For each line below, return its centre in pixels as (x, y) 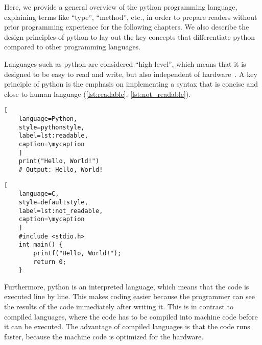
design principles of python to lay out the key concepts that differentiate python (130, 36)
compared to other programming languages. (73, 47)
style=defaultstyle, (53, 202)
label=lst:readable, (53, 136)
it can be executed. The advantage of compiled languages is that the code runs (127, 326)
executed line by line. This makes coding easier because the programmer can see (129, 296)
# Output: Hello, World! (61, 169)
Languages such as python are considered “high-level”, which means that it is (125, 63)
